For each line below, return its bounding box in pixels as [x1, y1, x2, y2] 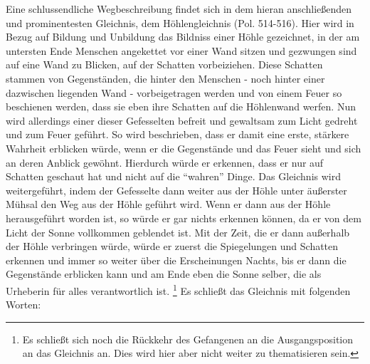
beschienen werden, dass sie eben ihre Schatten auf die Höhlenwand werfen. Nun [6, 99, 356, 114]
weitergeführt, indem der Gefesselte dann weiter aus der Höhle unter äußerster [6, 182, 347, 197]
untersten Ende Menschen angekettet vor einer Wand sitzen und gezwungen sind [6, 43, 357, 58]
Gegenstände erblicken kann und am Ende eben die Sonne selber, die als [6, 266, 322, 281]
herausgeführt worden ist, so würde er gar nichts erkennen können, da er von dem [6, 210, 361, 225]
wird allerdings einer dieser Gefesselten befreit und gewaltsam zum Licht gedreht [6, 113, 358, 128]
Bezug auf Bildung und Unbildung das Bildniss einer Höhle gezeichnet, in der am [6, 29, 360, 44]
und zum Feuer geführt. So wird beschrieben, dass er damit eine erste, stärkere [6, 127, 349, 142]
